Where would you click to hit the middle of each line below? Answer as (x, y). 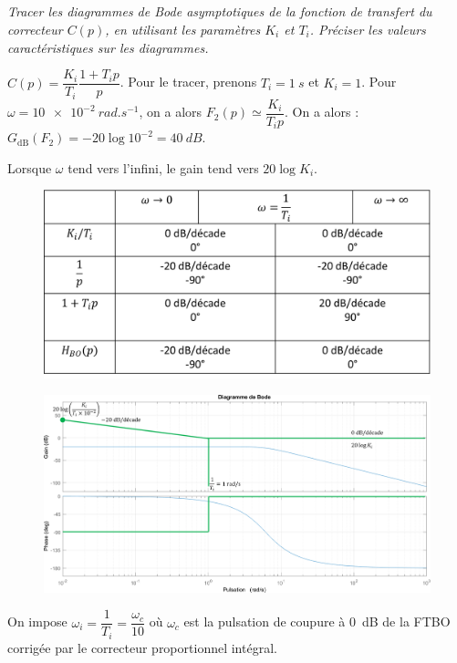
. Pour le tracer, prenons (188, 82)
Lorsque (30, 167)
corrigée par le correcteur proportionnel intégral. (142, 647)
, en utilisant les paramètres (183, 29)
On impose (37, 622)
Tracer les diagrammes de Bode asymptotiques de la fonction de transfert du (220, 11)
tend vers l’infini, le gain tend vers (163, 167)
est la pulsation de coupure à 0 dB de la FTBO (317, 622)
